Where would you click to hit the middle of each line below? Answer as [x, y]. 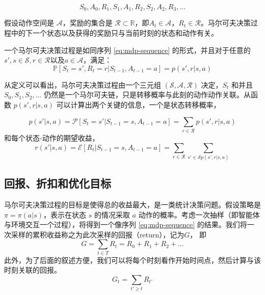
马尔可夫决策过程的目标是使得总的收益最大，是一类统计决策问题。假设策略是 [132, 205]
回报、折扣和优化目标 [58, 183]
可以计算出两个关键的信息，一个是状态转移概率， [138, 105]
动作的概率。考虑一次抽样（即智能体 [199, 214]
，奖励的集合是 [87, 23]
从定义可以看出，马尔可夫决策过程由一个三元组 [83, 84]
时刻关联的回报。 [33, 270]
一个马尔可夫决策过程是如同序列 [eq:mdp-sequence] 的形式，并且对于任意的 [127, 50]
